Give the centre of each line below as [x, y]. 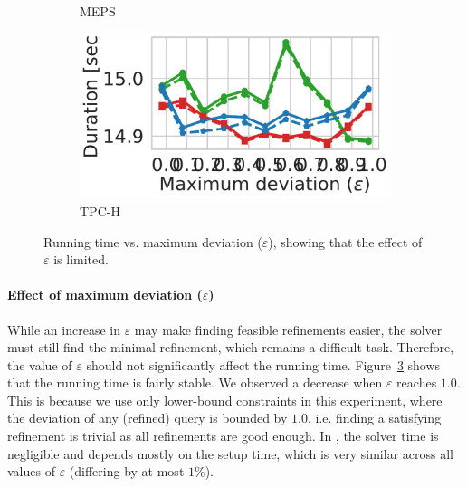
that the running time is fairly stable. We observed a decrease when [195, 382]
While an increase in [64, 329]
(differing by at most [127, 471]
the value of [40, 364]
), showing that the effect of [345, 241]
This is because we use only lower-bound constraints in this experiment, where [225, 400]
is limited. [81, 259]
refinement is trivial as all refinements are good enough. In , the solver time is [223, 436]
